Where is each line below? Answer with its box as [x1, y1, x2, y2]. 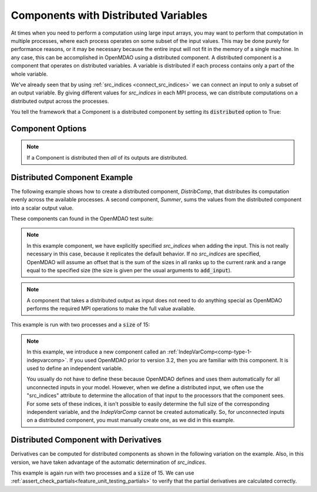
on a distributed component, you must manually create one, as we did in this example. [26, 417, 235, 424]
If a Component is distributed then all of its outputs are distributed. [26, 154, 188, 161]
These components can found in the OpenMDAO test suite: [11, 215, 154, 222]
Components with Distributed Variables [11, 9, 208, 22]
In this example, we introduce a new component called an [26, 348, 166, 355]
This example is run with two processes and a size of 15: [11, 321, 150, 328]
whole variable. [11, 70, 48, 77]
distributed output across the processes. [11, 97, 109, 105]
